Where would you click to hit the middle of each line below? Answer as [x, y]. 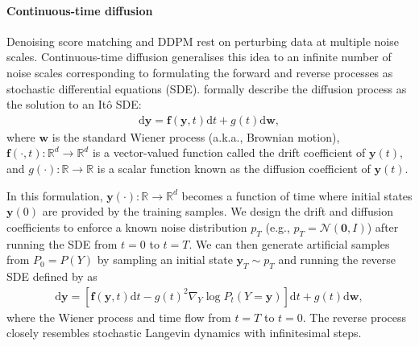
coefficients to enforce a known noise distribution [127, 227]
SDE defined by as [52, 276]
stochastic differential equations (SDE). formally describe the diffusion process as [207, 88]
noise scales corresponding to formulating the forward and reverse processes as [200, 72]
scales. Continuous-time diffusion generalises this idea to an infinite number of [199, 57]
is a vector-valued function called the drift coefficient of [229, 152]
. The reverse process [355, 317]
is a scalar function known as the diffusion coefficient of [234, 168]
